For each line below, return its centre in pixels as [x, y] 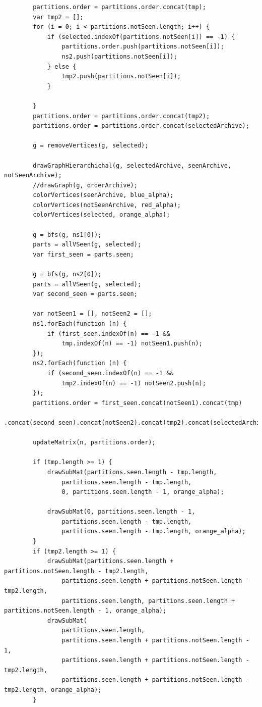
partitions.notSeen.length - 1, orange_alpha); [85, 611]
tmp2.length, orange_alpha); [53, 690]
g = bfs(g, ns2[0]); [67, 274]
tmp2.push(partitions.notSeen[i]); [121, 77]
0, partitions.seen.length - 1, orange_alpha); [143, 492]
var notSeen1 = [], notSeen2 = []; [92, 314]
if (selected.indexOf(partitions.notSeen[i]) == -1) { [141, 37]
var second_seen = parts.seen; [85, 294]
